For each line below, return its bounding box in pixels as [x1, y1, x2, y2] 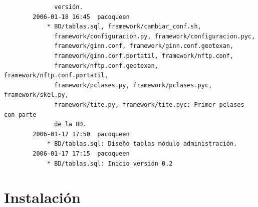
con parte [4, 111, 37, 118]
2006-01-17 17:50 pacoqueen [33, 130, 130, 138]
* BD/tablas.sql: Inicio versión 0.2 [47, 160, 173, 167]
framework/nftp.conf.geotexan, [54, 62, 158, 69]
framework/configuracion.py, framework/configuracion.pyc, [54, 32, 255, 40]
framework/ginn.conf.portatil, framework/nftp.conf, [54, 52, 234, 59]
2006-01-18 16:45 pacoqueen [33, 13, 130, 20]
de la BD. [54, 121, 87, 128]
